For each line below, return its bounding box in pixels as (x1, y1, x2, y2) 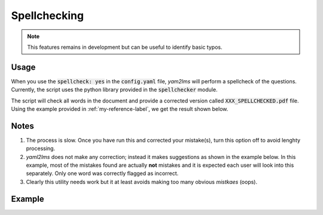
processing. (26, 145, 56, 152)
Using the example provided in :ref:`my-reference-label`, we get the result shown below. (11, 105, 228, 113)
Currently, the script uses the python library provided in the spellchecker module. (11, 86, 218, 94)
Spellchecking (11, 9, 84, 22)
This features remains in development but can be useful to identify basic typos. (27, 43, 223, 51)
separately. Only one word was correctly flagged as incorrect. (26, 170, 179, 177)
